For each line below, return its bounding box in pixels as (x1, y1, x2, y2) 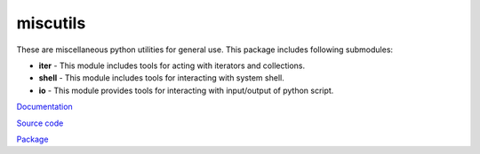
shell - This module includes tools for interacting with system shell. (38, 73, 284, 83)
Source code (16, 118, 64, 128)
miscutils (16, 13, 86, 33)
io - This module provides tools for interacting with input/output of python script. (38, 85, 334, 96)
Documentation (16, 102, 73, 112)
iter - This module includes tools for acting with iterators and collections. (38, 60, 306, 71)
